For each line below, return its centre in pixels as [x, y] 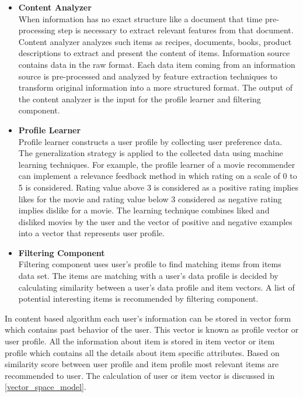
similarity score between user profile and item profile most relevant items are [142, 364]
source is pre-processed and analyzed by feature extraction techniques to [148, 76]
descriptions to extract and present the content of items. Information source [154, 53]
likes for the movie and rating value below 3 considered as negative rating [150, 198]
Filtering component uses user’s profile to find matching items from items [150, 264]
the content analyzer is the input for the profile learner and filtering [140, 99]
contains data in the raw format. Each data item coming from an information [157, 64]
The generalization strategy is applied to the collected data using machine [151, 153]
